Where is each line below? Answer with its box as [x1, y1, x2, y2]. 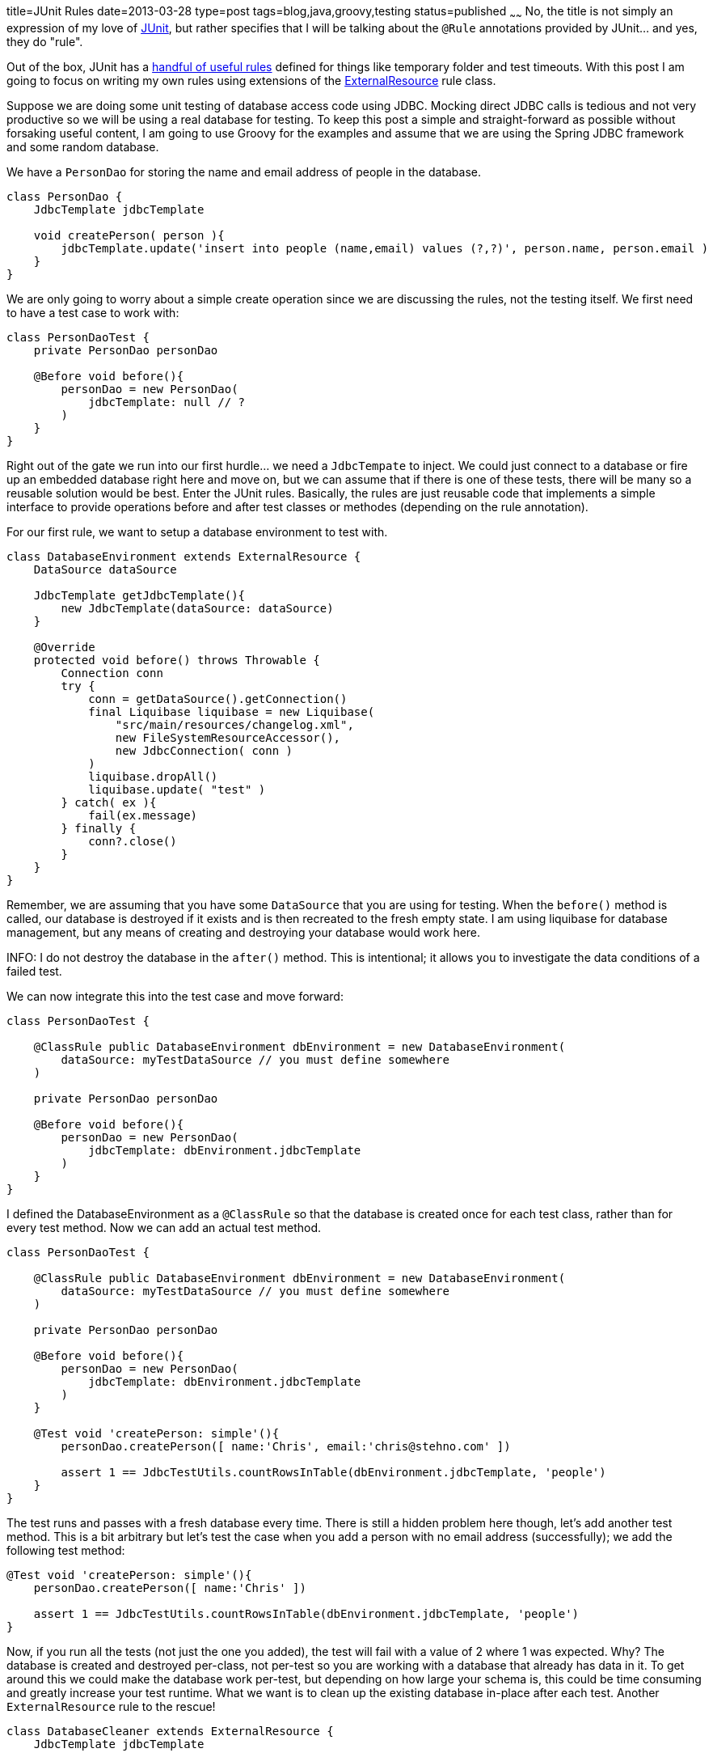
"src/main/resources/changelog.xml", [115, 718, 354, 731]
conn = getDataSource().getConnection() [88, 692, 348, 705]
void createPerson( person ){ [33, 228, 225, 242]
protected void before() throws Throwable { [33, 653, 320, 667]
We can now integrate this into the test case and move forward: [6, 989, 344, 1003]
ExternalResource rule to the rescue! [6, 1699, 216, 1713]
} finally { [61, 821, 137, 835]
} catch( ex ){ [61, 795, 157, 809]
